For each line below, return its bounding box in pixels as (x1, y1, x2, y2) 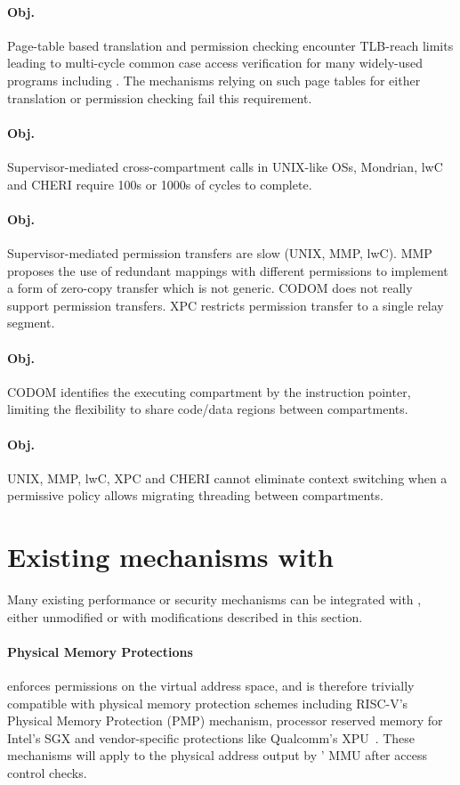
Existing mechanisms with (7, 538, 334, 575)
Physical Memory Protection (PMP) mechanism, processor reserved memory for (7, 711, 443, 730)
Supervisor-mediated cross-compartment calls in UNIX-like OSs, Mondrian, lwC (7, 157, 443, 175)
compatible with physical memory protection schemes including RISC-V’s (7, 693, 408, 712)
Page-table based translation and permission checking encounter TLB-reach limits (7, 36, 454, 54)
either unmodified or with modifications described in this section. (7, 607, 363, 626)
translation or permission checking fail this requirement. (7, 88, 312, 107)
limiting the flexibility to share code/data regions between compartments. (7, 400, 408, 418)
